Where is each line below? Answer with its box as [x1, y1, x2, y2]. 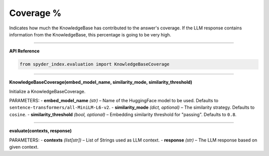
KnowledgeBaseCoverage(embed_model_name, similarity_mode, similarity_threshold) [9, 79, 193, 85]
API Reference [9, 48, 40, 54]
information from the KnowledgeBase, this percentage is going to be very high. [9, 31, 171, 37]
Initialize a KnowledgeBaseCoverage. [9, 88, 86, 94]
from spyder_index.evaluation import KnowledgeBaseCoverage [19, 61, 170, 67]
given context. [9, 144, 39, 150]
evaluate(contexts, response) [9, 128, 72, 134]
